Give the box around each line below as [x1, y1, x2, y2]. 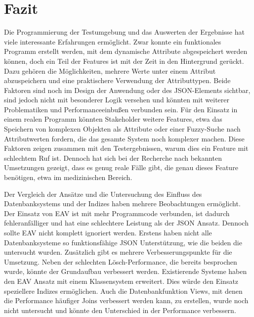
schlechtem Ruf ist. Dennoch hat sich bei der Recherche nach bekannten [4, 152, 222, 163]
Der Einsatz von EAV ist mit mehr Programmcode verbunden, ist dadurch [4, 208, 230, 218]
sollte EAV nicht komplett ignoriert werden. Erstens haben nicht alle [4, 227, 212, 237]
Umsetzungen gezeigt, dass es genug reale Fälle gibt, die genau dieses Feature [4, 162, 238, 173]
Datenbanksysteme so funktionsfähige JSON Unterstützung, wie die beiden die [4, 237, 242, 247]
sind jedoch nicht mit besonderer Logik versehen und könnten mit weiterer [4, 94, 230, 105]
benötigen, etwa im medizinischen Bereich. [4, 172, 132, 182]
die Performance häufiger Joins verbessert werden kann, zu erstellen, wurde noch [4, 295, 249, 306]
